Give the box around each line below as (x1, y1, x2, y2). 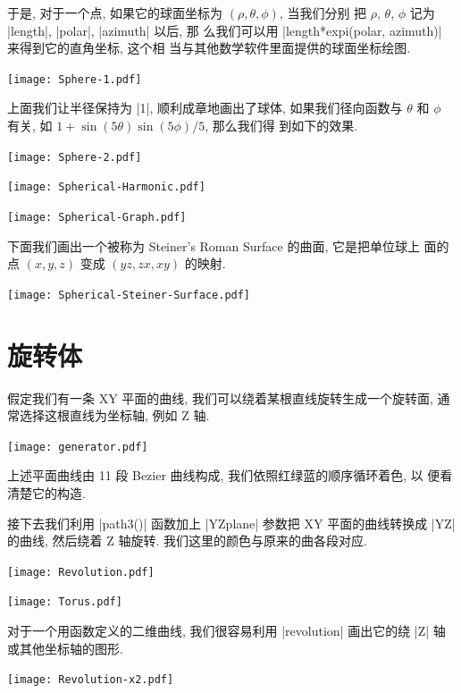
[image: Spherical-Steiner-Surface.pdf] (7, 288, 251, 301)
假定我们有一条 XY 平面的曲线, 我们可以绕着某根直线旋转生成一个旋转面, (7, 388, 433, 407)
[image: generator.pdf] (7, 440, 148, 453)
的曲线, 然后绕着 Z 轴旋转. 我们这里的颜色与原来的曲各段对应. (7, 531, 367, 550)
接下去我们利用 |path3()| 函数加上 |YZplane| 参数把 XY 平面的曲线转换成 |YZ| (7, 513, 456, 532)
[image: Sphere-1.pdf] (7, 72, 142, 86)
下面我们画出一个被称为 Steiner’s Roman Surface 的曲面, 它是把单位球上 (7, 236, 420, 255)
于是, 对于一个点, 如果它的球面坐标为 (7, 4, 223, 21)
